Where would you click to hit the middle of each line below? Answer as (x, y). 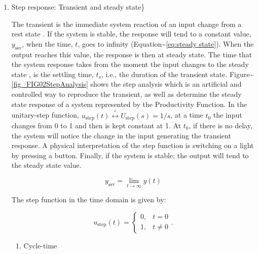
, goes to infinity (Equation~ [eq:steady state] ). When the (166, 43)
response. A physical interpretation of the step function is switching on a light (133, 145)
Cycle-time (40, 245)
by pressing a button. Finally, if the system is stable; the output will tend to (130, 155)
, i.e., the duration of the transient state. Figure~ (177, 74)
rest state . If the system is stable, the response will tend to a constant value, (131, 34)
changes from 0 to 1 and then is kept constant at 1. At (96, 125)
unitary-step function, (45, 115)
